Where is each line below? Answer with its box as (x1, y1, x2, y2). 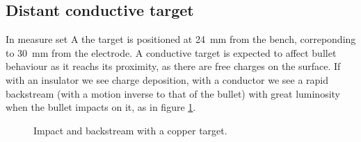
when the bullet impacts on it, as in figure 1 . (6, 100, 196, 114)
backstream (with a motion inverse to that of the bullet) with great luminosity (6, 86, 341, 100)
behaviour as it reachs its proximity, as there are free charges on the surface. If (6, 59, 341, 73)
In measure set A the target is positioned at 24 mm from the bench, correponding (6, 32, 356, 46)
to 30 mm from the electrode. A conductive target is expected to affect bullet (6, 45, 337, 60)
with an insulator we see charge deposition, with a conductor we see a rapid (6, 72, 328, 87)
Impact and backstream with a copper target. (33, 123, 227, 137)
